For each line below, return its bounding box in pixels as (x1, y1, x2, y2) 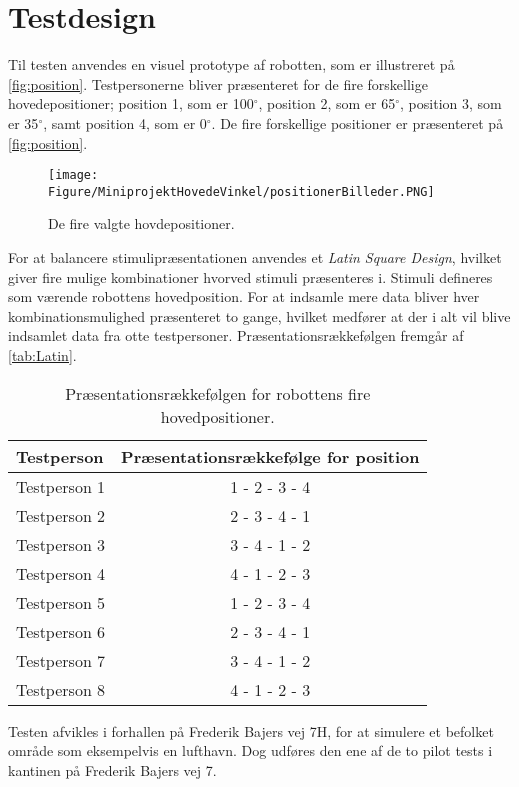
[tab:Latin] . (8, 344, 77, 365)
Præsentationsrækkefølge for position (121, 444, 420, 468)
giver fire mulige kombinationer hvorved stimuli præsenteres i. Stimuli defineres (8, 266, 493, 287)
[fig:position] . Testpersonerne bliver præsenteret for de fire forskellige (8, 73, 428, 94)
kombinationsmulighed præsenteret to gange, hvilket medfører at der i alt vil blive (8, 305, 511, 326)
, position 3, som (400, 93, 502, 114)
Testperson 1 (16, 474, 106, 498)
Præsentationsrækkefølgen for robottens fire (65, 381, 371, 405)
